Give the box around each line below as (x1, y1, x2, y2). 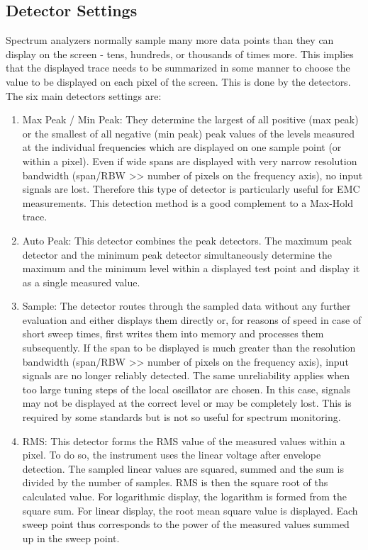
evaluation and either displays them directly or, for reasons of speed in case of (22, 312, 362, 327)
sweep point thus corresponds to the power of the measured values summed (22, 517, 350, 532)
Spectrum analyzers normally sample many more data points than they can (6, 33, 334, 47)
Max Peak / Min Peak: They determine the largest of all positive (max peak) (22, 112, 359, 127)
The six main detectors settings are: (6, 88, 162, 103)
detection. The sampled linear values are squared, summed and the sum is (22, 461, 345, 476)
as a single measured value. (22, 274, 140, 289)
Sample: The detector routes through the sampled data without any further (22, 298, 351, 313)
